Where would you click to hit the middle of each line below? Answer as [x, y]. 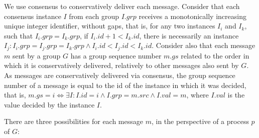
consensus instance [33, 16]
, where [198, 95]
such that [19, 35]
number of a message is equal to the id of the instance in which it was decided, [125, 85]
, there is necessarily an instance [189, 35]
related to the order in [215, 55]
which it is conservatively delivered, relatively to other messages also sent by [121, 65]
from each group [94, 16]
